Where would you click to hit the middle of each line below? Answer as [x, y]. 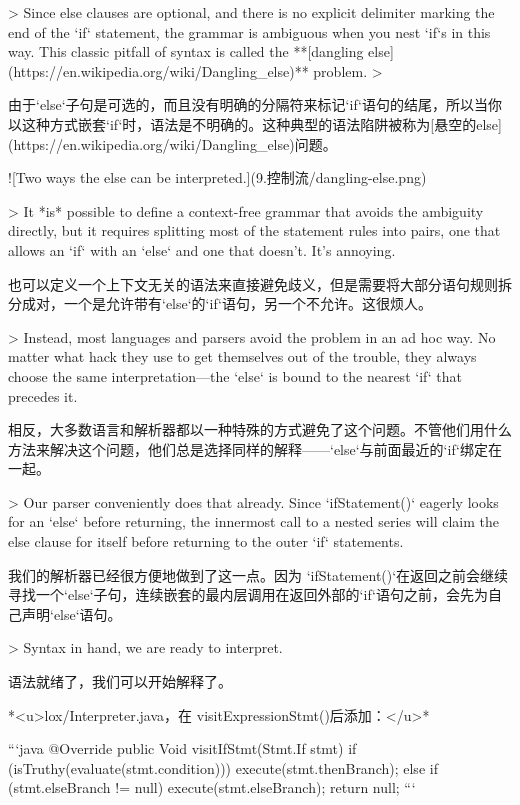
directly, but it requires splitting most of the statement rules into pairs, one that [254, 230]
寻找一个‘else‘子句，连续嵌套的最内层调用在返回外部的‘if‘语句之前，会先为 [248, 594]
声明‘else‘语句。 [71, 613]
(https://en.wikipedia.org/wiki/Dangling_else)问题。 [172, 143]
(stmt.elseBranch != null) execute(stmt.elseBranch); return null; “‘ [212, 787]
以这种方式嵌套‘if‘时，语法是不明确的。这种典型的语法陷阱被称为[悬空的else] [255, 123]
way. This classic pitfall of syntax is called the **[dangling [186, 51]
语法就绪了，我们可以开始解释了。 [120, 681]
